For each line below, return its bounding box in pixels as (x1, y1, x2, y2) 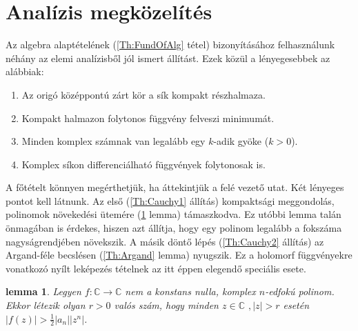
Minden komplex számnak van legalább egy (21, 134, 206, 148)
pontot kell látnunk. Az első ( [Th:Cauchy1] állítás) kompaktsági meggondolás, (6, 193, 335, 208)
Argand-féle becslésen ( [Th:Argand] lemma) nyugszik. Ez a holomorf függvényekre (6, 248, 352, 262)
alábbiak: (6, 64, 44, 79)
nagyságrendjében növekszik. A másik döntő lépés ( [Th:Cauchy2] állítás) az (6, 234, 324, 248)
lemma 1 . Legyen (6, 284, 81, 299)
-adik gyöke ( (213, 134, 269, 148)
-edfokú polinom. (265, 284, 335, 299)
